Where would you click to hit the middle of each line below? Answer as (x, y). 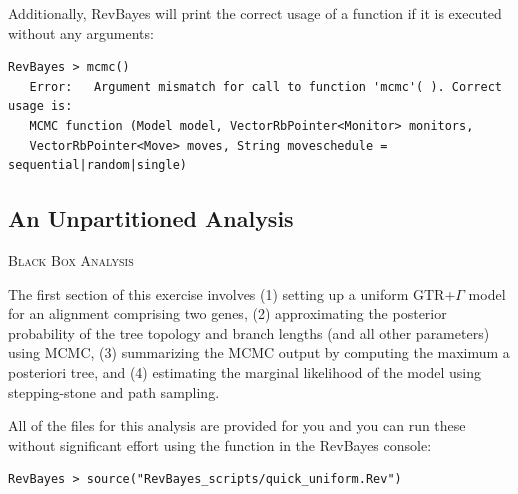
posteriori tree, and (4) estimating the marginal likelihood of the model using (244, 371)
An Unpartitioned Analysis (151, 218)
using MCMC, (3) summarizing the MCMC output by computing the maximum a (259, 352)
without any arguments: (81, 32)
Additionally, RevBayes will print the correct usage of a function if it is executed (255, 13)
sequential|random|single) (97, 165)
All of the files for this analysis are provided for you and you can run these (237, 425)
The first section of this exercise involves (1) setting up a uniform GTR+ (232, 293)
